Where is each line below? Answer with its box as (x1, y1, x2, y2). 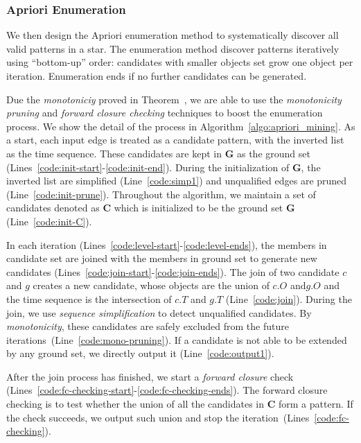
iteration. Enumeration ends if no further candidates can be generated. (6, 69, 307, 82)
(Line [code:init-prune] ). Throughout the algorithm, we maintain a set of (6, 186, 316, 201)
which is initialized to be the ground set (114, 200, 283, 215)
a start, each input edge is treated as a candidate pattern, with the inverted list (6, 132, 344, 147)
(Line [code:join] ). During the (225, 291, 352, 306)
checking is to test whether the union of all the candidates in (6, 397, 265, 411)
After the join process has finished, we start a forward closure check (6, 369, 294, 383)
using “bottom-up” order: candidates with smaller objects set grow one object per (6, 55, 353, 69)
